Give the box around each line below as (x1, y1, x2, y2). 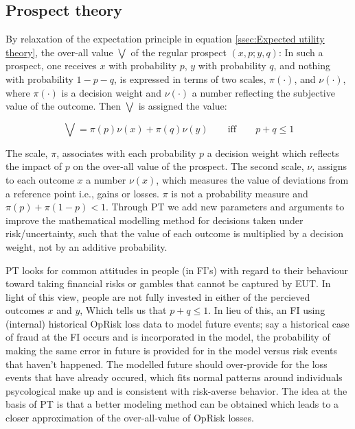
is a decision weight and (61, 85, 162, 99)
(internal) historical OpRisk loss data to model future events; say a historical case (5, 316, 350, 330)
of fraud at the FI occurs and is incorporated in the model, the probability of (5, 330, 330, 344)
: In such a (278, 45, 323, 59)
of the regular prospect (130, 45, 227, 59)
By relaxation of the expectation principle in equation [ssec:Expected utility (5, 32, 325, 46)
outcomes (5, 303, 45, 317)
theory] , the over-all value (5, 45, 113, 59)
